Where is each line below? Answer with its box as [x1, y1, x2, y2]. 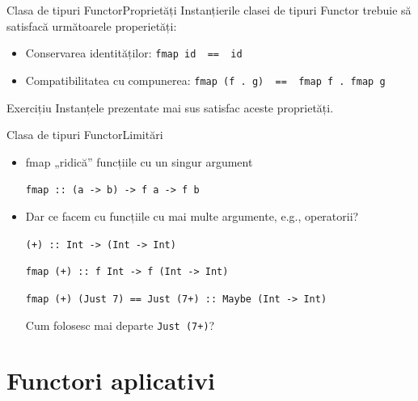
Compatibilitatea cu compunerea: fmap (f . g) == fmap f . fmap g [25, 71, 386, 88]
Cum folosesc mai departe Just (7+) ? [25, 316, 215, 333]
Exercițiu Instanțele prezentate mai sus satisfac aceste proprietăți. [6, 99, 334, 116]
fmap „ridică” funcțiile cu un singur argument [25, 153, 253, 170]
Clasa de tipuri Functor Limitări [6, 126, 163, 143]
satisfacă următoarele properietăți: [6, 17, 177, 34]
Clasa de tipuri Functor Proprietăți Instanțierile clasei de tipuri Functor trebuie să [6, 2, 412, 18]
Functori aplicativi [6, 364, 215, 397]
